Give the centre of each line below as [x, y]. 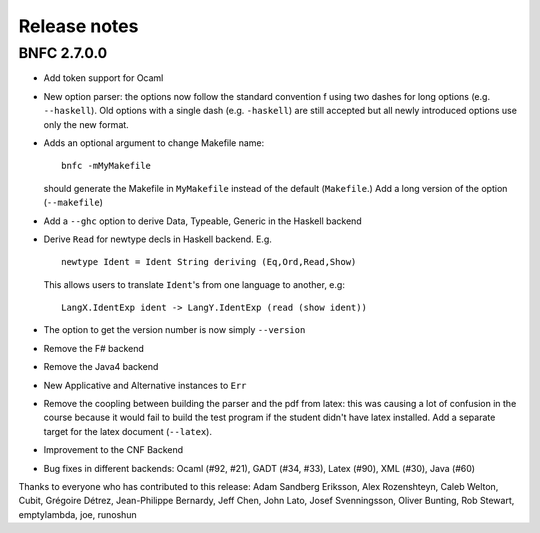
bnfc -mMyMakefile [106, 166]
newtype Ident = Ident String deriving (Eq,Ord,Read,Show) [209, 262]
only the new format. [86, 124]
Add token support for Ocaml [103, 78]
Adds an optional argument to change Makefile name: [154, 142]
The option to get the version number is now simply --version [174, 330]
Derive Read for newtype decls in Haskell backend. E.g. [157, 239]
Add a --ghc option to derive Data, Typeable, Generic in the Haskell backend [202, 221]
